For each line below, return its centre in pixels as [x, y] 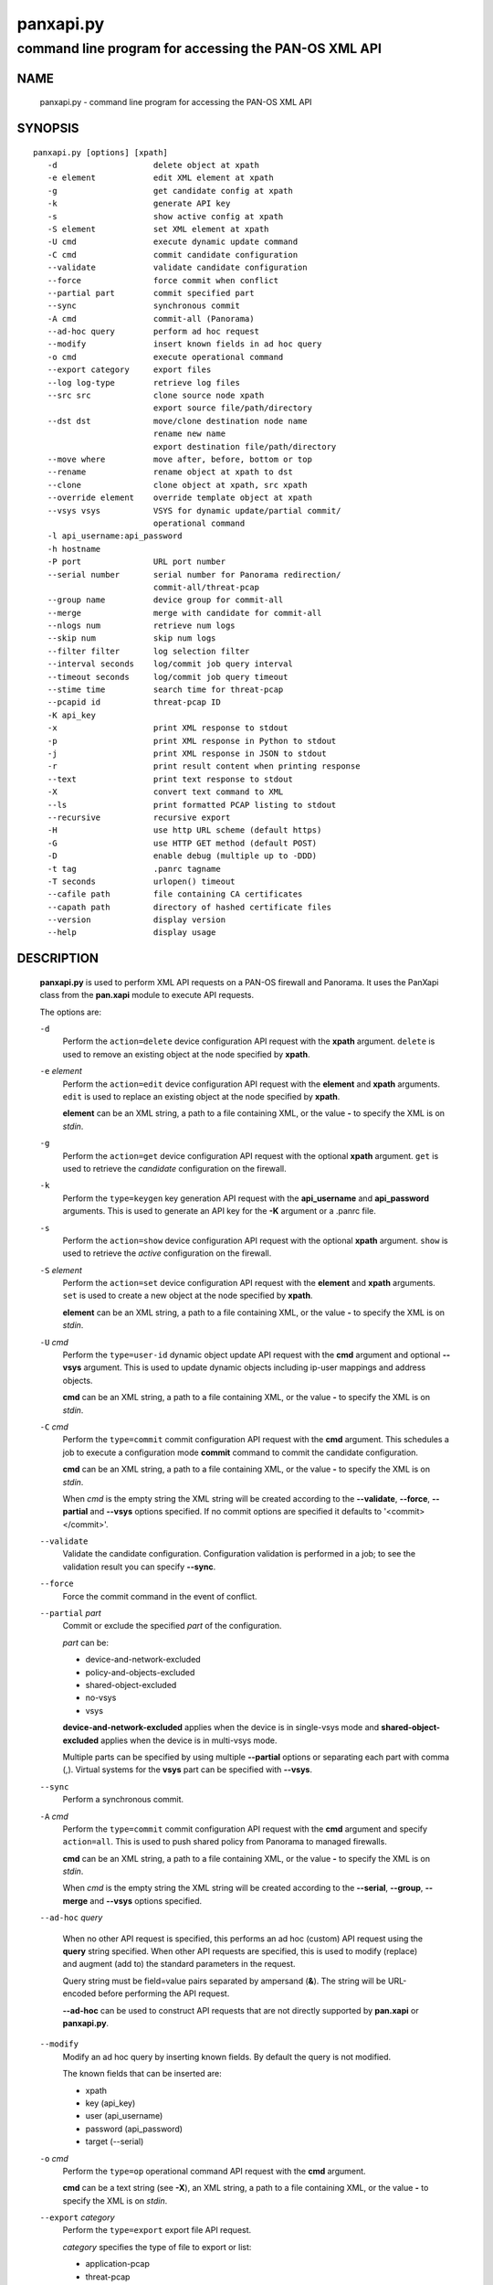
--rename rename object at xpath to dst [170, 472]
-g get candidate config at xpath [170, 191]
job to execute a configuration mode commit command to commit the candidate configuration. [241, 1452]
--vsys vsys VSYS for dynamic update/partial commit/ [194, 510]
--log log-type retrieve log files [144, 383]
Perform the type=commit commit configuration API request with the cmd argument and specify [245, 1829]
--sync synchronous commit [144, 306]
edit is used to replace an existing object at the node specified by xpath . [201, 1096]
